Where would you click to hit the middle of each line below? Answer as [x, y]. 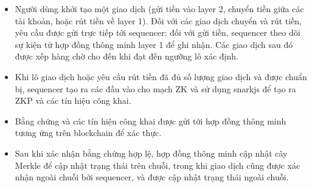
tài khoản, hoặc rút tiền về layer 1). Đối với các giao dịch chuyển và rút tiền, [158, 20]
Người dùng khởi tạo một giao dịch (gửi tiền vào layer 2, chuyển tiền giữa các [159, 8]
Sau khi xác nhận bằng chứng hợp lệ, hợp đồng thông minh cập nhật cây [151, 153]
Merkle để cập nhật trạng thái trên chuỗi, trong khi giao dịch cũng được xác [158, 165]
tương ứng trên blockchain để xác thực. [88, 133]
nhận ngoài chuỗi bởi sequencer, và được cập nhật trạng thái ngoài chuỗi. [152, 177]
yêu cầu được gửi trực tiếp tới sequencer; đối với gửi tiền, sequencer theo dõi [158, 32]
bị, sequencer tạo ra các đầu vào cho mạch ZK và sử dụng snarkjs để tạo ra [155, 88]
